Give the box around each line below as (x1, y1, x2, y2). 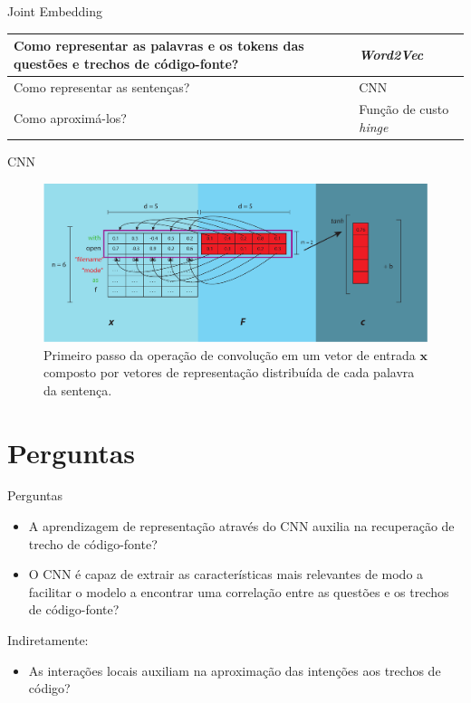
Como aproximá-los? (14, 109, 127, 128)
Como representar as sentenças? (14, 77, 190, 96)
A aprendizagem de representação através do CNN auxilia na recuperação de (28, 517, 455, 536)
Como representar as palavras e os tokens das (14, 36, 304, 55)
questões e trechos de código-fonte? (14, 53, 239, 72)
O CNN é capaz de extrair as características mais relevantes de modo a (28, 565, 424, 584)
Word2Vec (359, 44, 424, 63)
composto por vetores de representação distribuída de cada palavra (43, 363, 415, 382)
